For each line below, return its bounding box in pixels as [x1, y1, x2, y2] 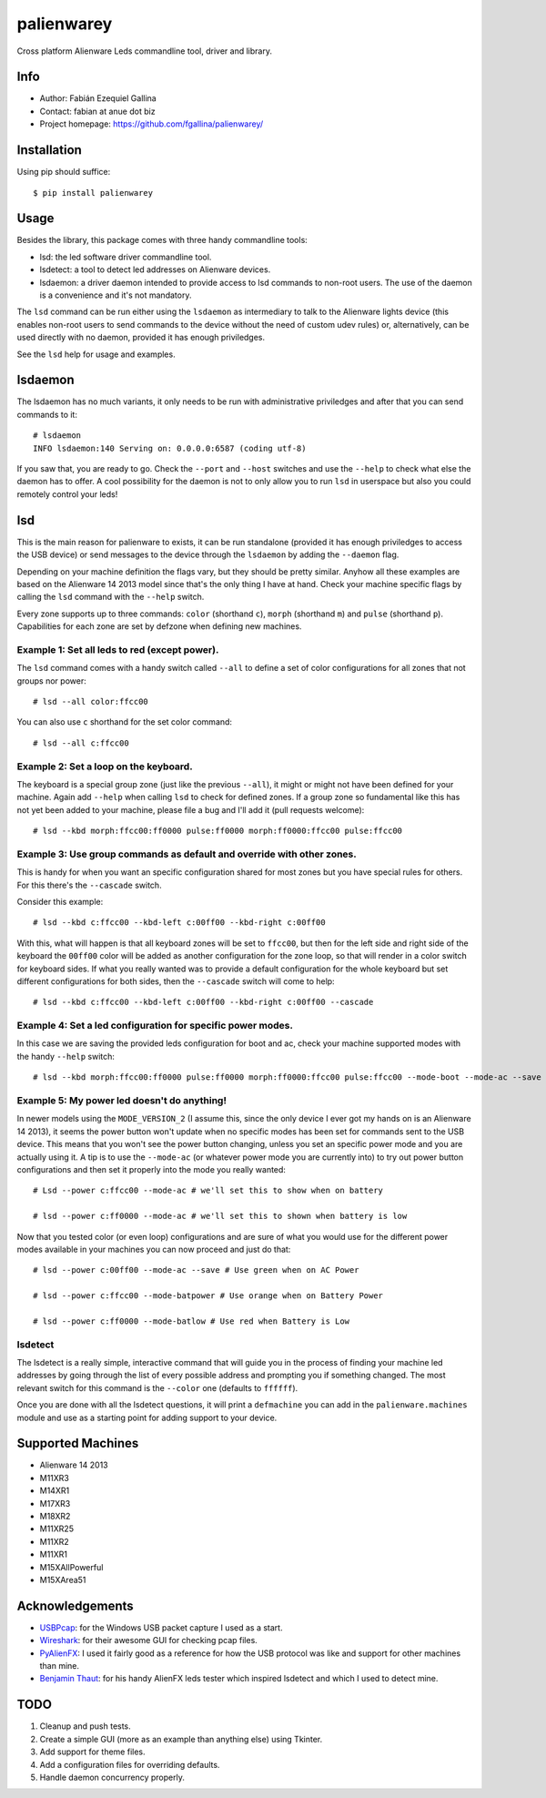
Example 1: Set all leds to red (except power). [16, 643, 219, 655]
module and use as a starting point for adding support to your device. [16, 1412, 278, 1423]
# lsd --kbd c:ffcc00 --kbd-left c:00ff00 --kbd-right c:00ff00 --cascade [33, 997, 374, 1008]
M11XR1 [39, 1549, 68, 1560]
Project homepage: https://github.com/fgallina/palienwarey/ [39, 118, 264, 129]
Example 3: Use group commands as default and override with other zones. [16, 848, 357, 860]
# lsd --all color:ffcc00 [33, 696, 149, 706]
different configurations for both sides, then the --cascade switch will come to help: [16, 975, 336, 987]
